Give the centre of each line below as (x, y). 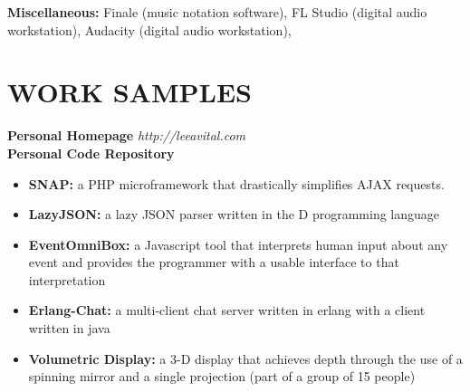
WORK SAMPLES (129, 92)
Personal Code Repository (91, 153)
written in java (69, 328)
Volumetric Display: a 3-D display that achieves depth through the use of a (245, 358)
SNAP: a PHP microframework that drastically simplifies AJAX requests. (236, 183)
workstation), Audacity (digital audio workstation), (149, 29)
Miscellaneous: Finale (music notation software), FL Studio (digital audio (217, 12)
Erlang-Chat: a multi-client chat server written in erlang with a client (227, 310)
